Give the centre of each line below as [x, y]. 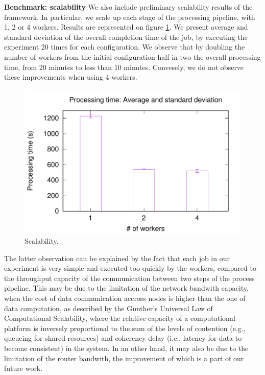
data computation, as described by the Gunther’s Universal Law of [109, 308]
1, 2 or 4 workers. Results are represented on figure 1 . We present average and [126, 27]
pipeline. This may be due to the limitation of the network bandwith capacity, [126, 288]
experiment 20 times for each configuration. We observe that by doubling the [125, 47]
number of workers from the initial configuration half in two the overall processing [132, 56]
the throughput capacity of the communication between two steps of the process [129, 278]
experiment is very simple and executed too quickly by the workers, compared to [130, 268]
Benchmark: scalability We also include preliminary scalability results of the [128, 7]
